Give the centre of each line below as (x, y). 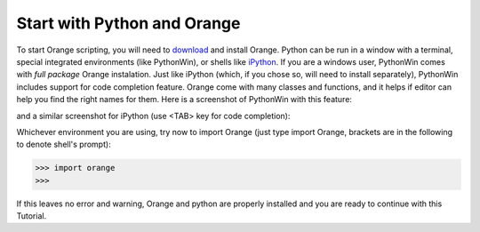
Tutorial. (32, 216)
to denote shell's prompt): (64, 144)
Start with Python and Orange (128, 23)
